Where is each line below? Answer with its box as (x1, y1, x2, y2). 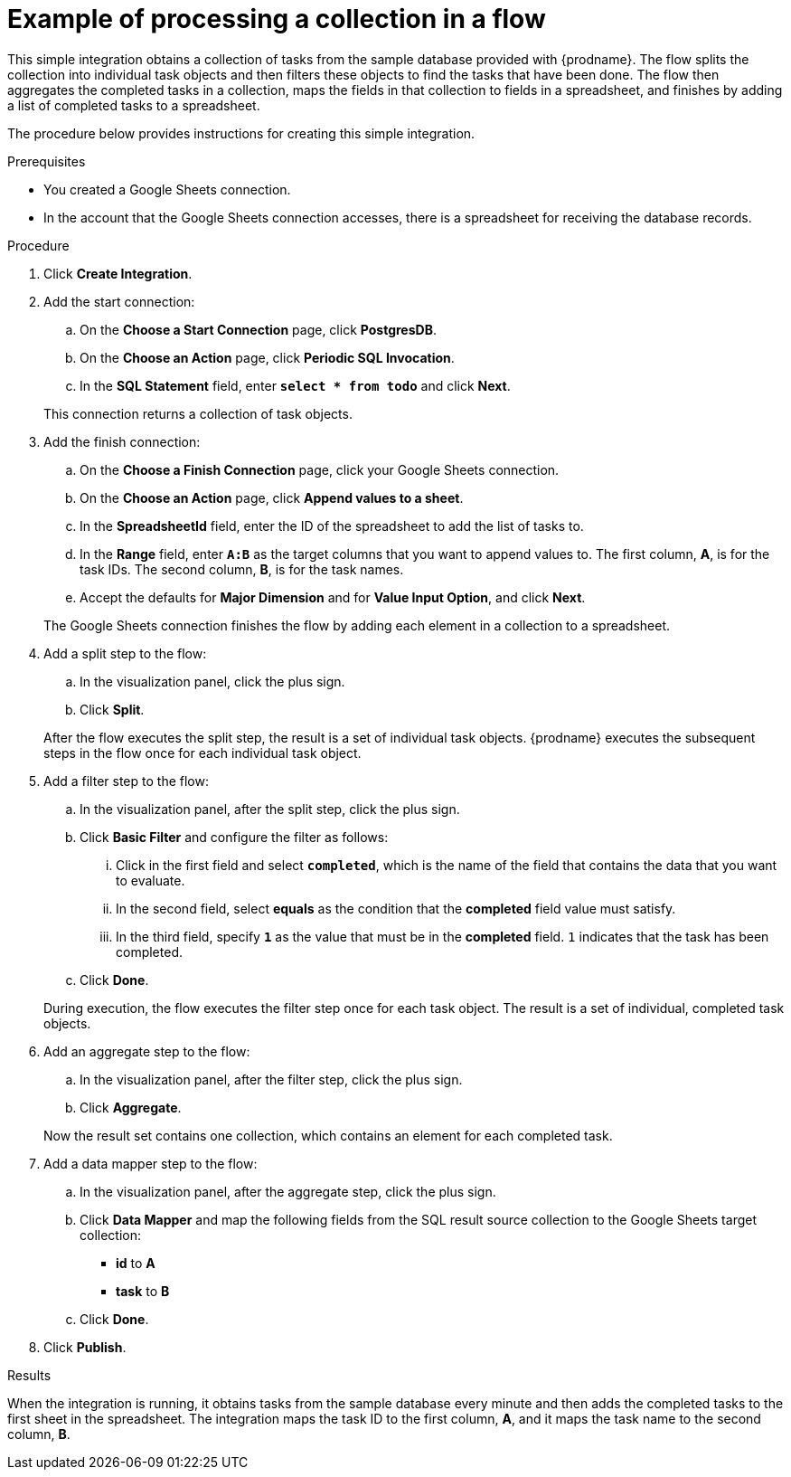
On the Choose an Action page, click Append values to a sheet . (80, 489, 464, 506)
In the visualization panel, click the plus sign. (80, 673, 345, 689)
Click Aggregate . (80, 1099, 182, 1115)
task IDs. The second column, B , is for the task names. (80, 561, 404, 577)
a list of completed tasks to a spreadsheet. (7, 97, 260, 113)
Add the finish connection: (43, 433, 201, 450)
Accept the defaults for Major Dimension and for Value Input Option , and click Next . (80, 589, 586, 605)
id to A (116, 1255, 155, 1271)
